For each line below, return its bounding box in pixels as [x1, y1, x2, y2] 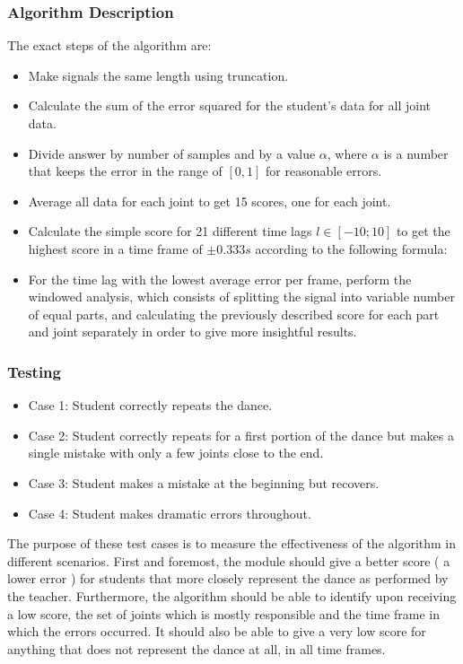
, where [327, 144, 368, 162]
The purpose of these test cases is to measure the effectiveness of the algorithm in [7, 534, 457, 553]
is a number [383, 144, 449, 162]
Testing [7, 360, 61, 382]
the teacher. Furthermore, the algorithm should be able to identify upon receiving [7, 586, 457, 605]
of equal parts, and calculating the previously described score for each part [28, 304, 440, 323]
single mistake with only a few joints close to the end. [28, 443, 324, 462]
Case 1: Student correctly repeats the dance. [28, 396, 273, 415]
